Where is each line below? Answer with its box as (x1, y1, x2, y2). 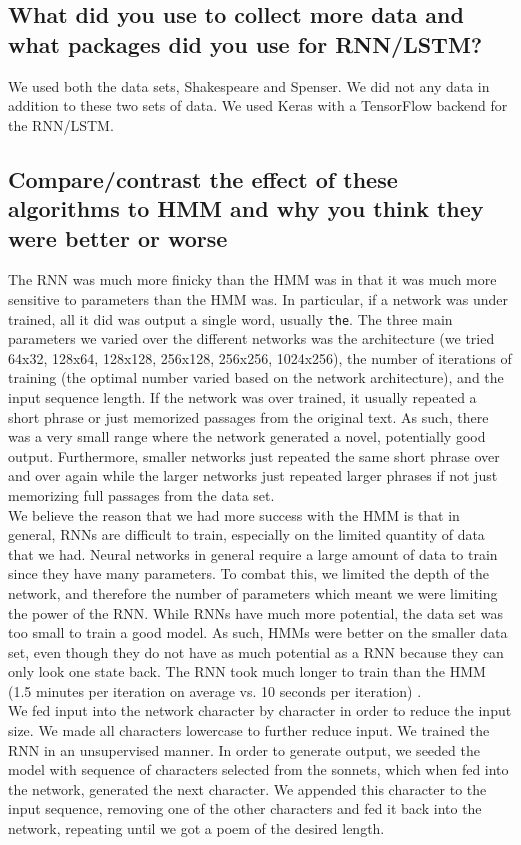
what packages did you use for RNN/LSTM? (8, 28, 483, 59)
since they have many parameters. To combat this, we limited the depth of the (8, 563, 489, 584)
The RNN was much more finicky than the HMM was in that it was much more (8, 269, 497, 290)
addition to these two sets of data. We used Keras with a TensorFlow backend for (8, 95, 508, 116)
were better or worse (8, 222, 228, 253)
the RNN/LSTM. (8, 114, 114, 135)
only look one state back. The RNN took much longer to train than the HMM (8, 661, 486, 682)
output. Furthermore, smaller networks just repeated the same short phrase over (8, 445, 500, 466)
